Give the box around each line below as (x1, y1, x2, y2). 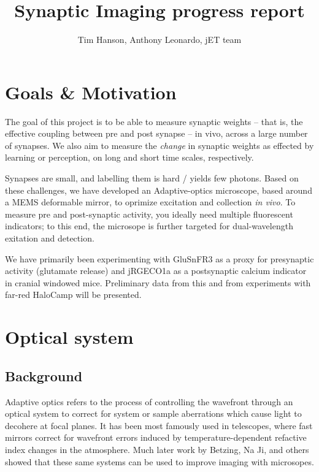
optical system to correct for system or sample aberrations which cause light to (5, 407, 302, 420)
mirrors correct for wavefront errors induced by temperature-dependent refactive (5, 431, 307, 444)
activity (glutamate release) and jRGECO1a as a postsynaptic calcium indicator (5, 264, 307, 277)
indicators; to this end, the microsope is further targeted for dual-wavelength (5, 219, 293, 232)
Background (5, 366, 83, 385)
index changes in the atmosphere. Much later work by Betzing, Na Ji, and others (5, 443, 309, 455)
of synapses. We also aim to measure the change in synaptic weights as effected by (5, 139, 314, 151)
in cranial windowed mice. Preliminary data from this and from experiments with (5, 276, 311, 289)
